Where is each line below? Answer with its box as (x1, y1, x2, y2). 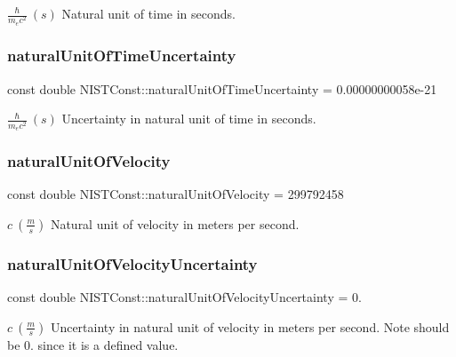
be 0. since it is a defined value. (7, 335, 179, 353)
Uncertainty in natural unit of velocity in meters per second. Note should (50, 317, 450, 336)
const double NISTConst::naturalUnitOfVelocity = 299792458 (7, 185, 344, 203)
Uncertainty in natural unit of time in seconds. (61, 109, 316, 128)
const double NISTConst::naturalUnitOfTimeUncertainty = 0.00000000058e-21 (7, 79, 437, 98)
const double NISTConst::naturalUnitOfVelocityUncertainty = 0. (7, 287, 362, 305)
